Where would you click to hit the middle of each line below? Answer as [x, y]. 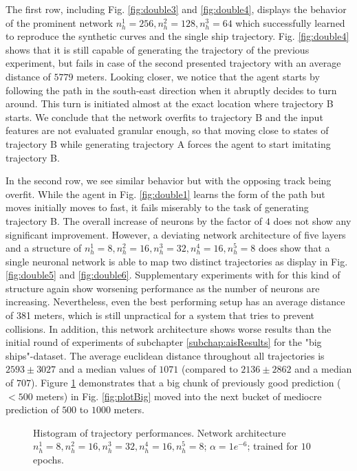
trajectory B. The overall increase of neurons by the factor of [134, 220]
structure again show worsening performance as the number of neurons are [163, 288]
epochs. [48, 459]
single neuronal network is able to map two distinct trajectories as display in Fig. [177, 261]
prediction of [32, 409]
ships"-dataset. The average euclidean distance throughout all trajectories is [165, 355]
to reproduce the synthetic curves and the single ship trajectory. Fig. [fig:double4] [177, 36]
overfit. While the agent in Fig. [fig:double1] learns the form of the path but [165, 194]
